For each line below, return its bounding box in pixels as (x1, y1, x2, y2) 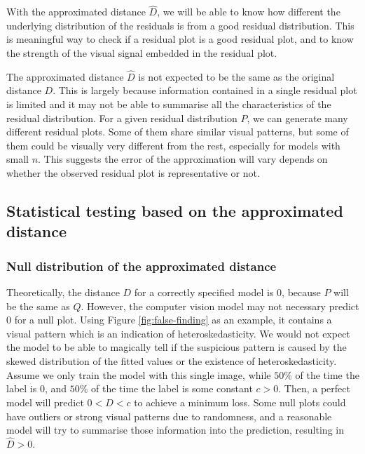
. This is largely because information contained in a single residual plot (53, 83, 357, 98)
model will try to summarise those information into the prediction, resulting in (6, 422, 344, 437)
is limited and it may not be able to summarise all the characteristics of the (6, 97, 331, 111)
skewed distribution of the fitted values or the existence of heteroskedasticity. (6, 353, 337, 368)
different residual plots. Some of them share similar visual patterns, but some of (6, 124, 349, 139)
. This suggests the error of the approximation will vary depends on (38, 152, 328, 166)
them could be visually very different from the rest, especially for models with (6, 138, 340, 152)
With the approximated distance (6, 4, 146, 19)
